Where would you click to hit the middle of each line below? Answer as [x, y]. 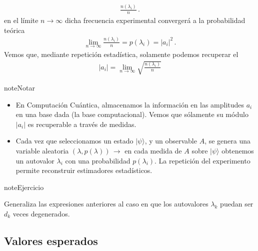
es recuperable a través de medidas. [82, 124]
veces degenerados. [41, 214]
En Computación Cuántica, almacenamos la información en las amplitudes [130, 104]
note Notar [19, 88]
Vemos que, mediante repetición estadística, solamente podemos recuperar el [121, 54]
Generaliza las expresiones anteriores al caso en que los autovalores [106, 204]
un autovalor [35, 160]
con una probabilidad [98, 160]
